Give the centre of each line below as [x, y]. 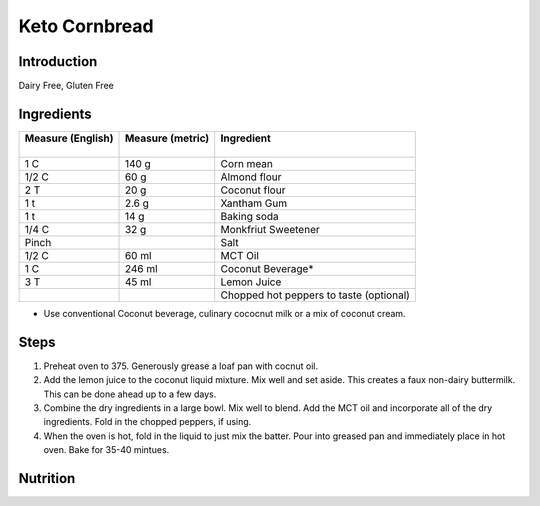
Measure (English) [69, 138]
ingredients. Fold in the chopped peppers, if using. [147, 422]
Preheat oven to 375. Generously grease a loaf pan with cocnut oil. [181, 366]
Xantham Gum [254, 203]
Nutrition [47, 478]
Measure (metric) [167, 138]
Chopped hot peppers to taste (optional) [315, 295]
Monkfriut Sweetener [270, 229]
